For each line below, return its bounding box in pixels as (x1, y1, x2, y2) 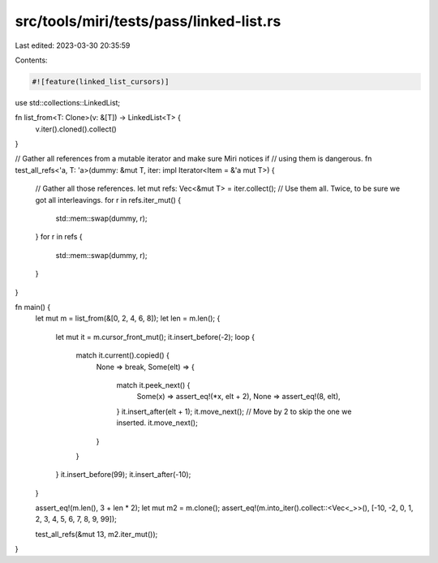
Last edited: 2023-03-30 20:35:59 (15, 41, 131, 50)
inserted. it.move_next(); (116, 418, 198, 428)
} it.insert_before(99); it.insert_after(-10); (55, 470, 191, 479)
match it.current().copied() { (75, 350, 170, 360)
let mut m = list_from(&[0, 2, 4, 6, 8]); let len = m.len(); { (35, 313, 221, 324)
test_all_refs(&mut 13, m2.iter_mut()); (35, 529, 158, 539)
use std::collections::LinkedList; (15, 97, 121, 107)
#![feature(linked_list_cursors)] (32, 77, 170, 86)
